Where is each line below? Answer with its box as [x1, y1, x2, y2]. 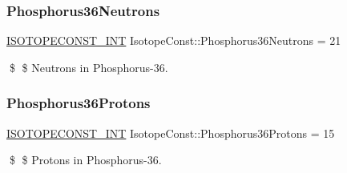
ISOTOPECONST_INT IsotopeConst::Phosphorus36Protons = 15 [6, 124, 335, 141]
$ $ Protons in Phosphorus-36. [9, 151, 162, 168]
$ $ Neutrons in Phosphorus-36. [9, 58, 168, 75]
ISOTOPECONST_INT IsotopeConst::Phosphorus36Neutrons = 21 [6, 32, 341, 49]
